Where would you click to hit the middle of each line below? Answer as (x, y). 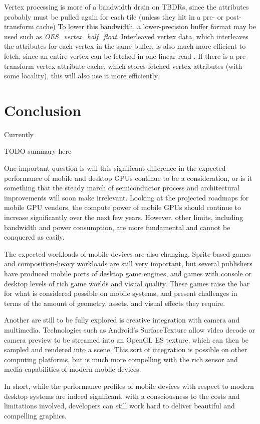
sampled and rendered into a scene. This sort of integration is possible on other (126, 349)
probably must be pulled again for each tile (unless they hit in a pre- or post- (123, 16)
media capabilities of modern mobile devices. (73, 369)
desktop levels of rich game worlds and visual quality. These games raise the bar (127, 283)
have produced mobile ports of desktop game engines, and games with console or (128, 273)
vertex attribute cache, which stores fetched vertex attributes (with (139, 66)
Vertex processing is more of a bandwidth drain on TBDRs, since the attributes (126, 7)
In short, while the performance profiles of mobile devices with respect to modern (129, 386)
